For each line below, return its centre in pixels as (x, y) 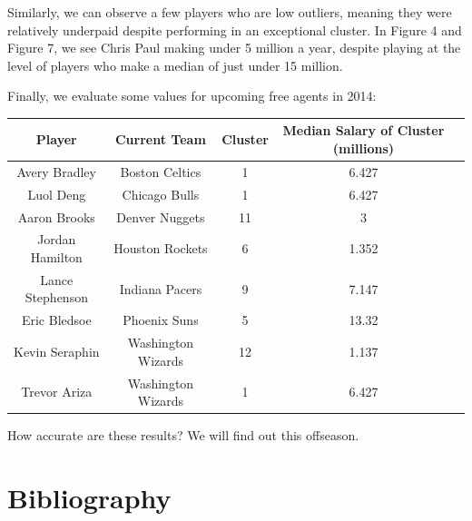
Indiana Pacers (161, 288)
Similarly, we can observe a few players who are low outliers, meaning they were (230, 12)
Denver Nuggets (161, 216)
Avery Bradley (56, 171)
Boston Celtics (161, 171)
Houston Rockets (161, 248)
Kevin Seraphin (57, 351)
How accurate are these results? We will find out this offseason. (183, 435)
